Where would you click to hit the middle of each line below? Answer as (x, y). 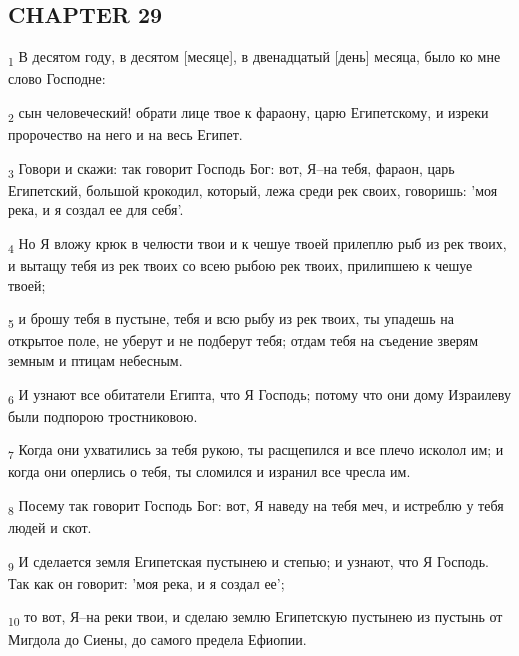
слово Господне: (57, 78)
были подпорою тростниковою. (103, 415)
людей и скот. (50, 527)
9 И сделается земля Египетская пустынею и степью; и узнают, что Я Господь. (248, 562)
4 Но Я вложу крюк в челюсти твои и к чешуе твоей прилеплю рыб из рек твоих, (257, 244)
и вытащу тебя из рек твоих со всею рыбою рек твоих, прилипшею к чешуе (240, 265)
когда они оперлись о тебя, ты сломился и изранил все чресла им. (209, 471)
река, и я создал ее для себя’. (96, 209)
